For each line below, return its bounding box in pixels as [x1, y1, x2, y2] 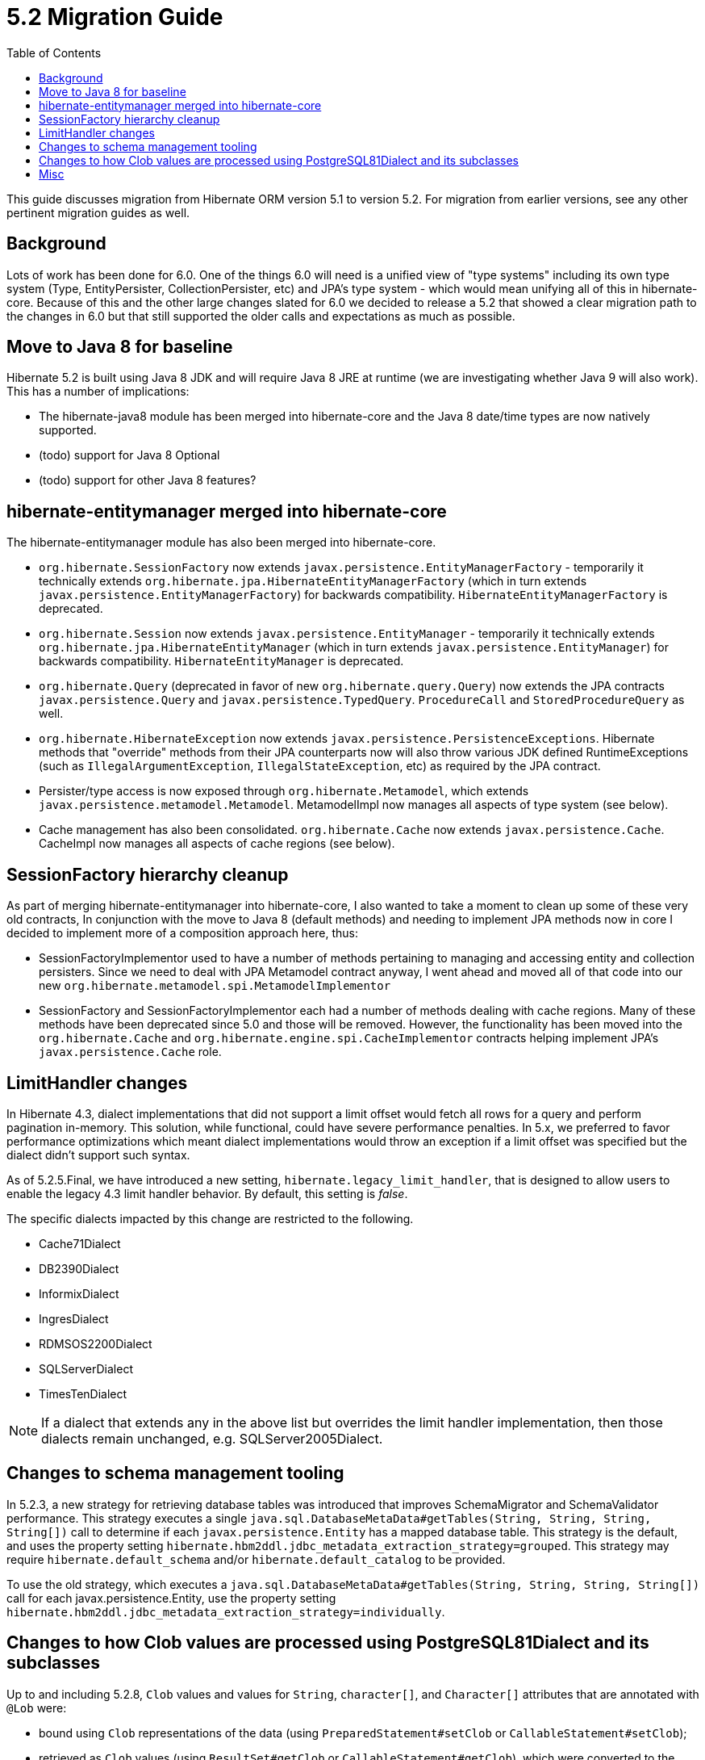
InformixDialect [39, 1286, 119, 1301]
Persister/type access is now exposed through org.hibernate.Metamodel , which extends [39, 784, 529, 798]
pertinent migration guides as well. [6, 205, 190, 220]
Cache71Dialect [39, 1236, 121, 1251]
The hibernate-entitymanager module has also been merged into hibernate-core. [6, 535, 436, 550]
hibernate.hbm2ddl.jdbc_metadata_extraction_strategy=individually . [6, 1604, 445, 1619]
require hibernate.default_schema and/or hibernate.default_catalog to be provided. [6, 1552, 506, 1566]
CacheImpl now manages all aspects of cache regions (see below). [39, 836, 395, 851]
